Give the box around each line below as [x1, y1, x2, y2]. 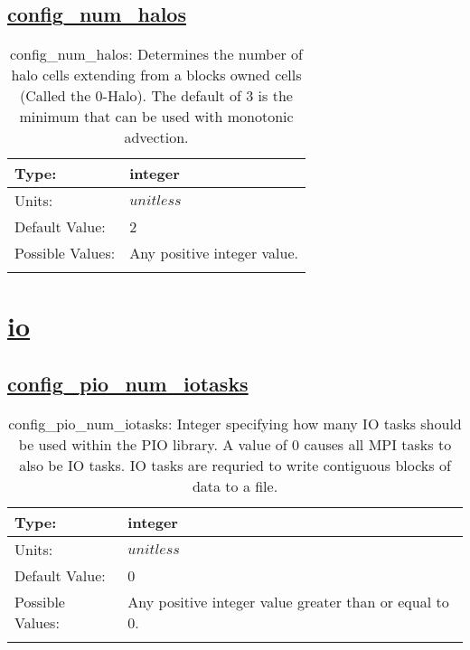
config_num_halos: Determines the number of [9, 43, 304, 65]
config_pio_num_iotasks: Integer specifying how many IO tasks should [8, 412, 462, 434]
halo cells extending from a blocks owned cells [11, 64, 302, 86]
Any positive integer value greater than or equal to [127, 590, 449, 612]
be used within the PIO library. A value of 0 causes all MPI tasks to [18, 433, 452, 455]
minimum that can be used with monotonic [19, 106, 294, 127]
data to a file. [192, 475, 278, 496]
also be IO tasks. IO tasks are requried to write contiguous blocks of [19, 454, 451, 476]
